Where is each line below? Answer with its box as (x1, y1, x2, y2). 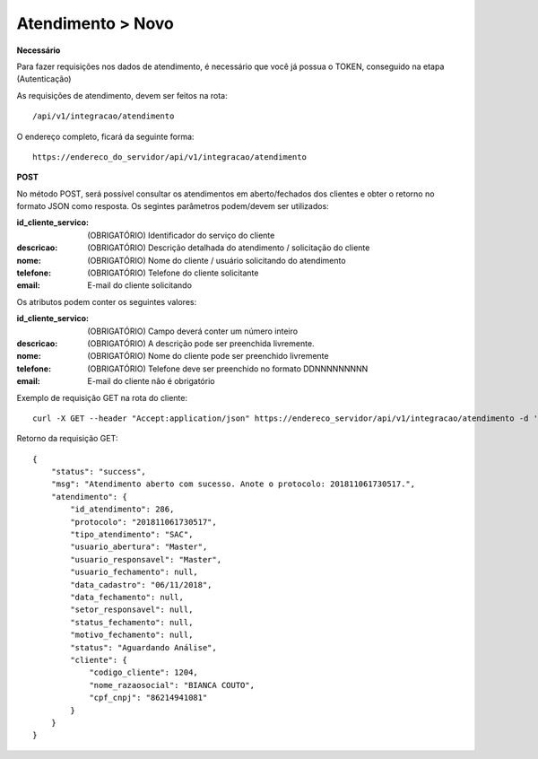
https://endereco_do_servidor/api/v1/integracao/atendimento (32, 152, 307, 161)
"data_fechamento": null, (70, 592, 184, 602)
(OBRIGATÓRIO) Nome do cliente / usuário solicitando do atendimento (87, 255, 346, 266)
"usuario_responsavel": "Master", (70, 554, 222, 564)
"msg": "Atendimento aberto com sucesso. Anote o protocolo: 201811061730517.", (50, 479, 416, 489)
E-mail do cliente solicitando (87, 280, 193, 291)
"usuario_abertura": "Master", (70, 542, 208, 552)
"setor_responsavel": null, (70, 605, 194, 615)
